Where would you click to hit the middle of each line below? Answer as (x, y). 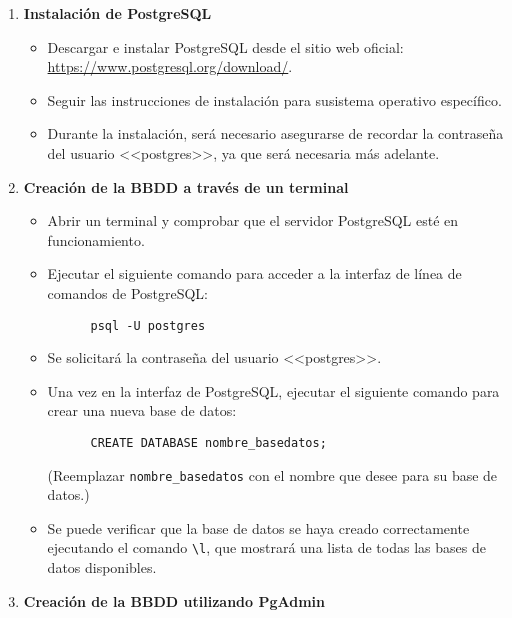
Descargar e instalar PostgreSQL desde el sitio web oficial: (225, 46)
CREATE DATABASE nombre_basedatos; (208, 442)
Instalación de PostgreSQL (117, 13)
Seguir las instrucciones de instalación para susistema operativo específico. (274, 99)
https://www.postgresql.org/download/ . (170, 66)
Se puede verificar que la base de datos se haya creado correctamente (258, 527)
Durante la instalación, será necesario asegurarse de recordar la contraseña (275, 133)
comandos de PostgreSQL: (128, 292)
